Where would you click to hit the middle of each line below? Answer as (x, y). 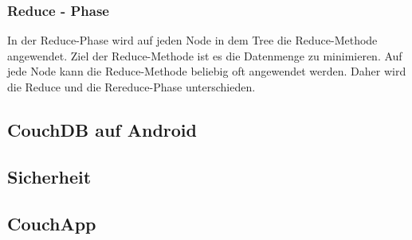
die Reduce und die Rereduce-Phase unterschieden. (131, 87)
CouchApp (52, 223)
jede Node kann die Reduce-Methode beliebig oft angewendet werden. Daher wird (207, 71)
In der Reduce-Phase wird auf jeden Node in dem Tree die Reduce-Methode (192, 40)
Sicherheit (49, 176)
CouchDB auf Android (102, 129)
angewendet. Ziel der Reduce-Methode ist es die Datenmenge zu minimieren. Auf (205, 55)
